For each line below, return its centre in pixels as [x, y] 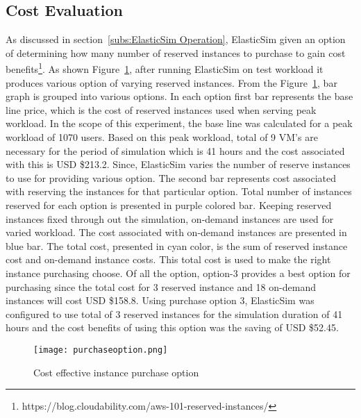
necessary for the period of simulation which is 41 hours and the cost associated [175, 150]
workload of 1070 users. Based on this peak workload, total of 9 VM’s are [162, 137]
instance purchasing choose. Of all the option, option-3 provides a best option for [178, 273]
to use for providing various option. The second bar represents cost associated [171, 177]
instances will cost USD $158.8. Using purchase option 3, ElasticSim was [160, 300]
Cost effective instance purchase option [116, 372]
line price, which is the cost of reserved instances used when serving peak [161, 109]
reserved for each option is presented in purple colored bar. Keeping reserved [169, 204]
